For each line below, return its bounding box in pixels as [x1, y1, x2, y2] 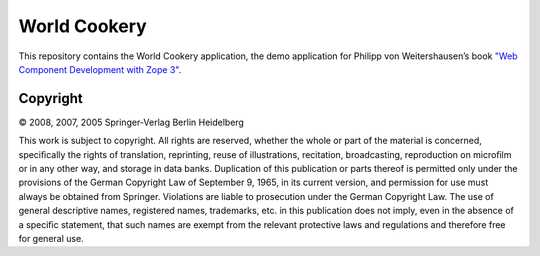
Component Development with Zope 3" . [18, 63, 182, 75]
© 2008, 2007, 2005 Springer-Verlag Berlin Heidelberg [18, 116, 245, 128]
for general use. [18, 232, 84, 244]
